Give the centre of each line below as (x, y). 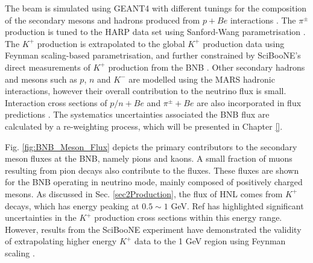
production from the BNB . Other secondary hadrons (207, 67)
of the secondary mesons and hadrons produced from (103, 20)
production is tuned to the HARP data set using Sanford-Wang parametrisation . (155, 32)
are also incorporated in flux (249, 102)
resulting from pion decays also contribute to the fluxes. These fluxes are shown (152, 170)
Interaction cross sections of (56, 102)
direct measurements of (48, 67)
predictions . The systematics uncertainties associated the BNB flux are (137, 114)
